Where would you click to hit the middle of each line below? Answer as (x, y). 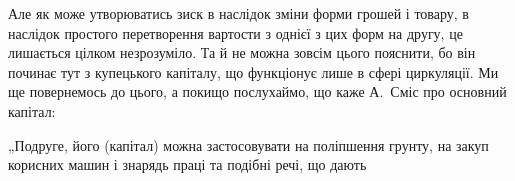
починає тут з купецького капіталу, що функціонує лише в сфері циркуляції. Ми (253, 71)
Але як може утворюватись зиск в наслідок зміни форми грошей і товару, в (238, 13)
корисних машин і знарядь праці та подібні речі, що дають (187, 164)
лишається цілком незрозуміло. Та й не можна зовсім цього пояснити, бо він (242, 52)
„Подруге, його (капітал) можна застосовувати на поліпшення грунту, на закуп (248, 144)
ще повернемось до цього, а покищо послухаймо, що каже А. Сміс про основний (257, 91)
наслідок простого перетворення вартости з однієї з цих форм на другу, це (235, 32)
